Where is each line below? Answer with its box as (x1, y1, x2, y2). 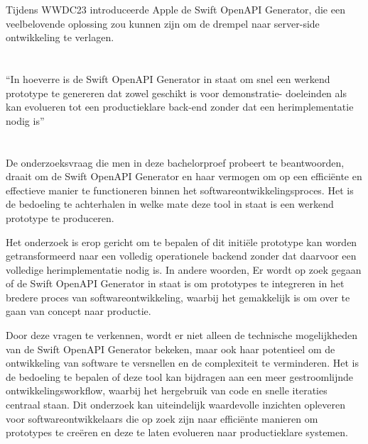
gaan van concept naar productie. (6, 304, 151, 318)
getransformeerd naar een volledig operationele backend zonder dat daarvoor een (6, 248, 357, 263)
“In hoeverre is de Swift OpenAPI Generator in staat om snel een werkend (6, 71, 330, 86)
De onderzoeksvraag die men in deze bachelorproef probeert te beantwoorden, (6, 155, 345, 170)
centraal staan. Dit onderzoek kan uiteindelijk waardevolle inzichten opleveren (6, 397, 345, 412)
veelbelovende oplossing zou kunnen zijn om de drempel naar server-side (6, 16, 320, 30)
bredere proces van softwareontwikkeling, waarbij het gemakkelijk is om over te (6, 289, 350, 304)
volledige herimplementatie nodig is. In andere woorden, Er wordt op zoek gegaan (6, 262, 362, 277)
